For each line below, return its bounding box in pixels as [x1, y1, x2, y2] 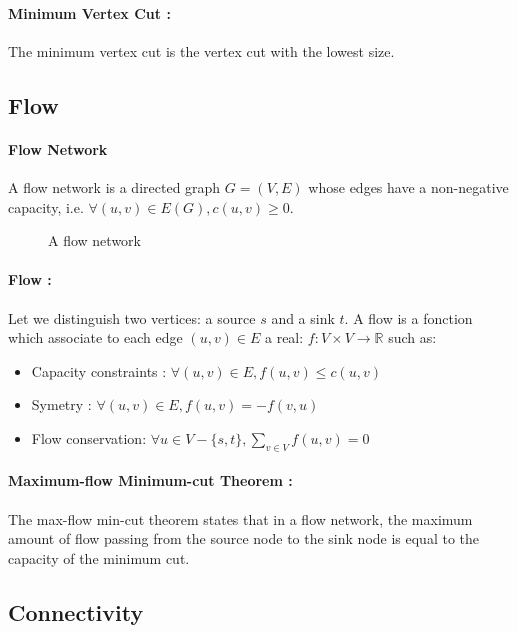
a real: [265, 327, 304, 348]
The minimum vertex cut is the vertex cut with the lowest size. [8, 40, 395, 61]
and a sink [271, 307, 335, 328]
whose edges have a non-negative [308, 176, 509, 197]
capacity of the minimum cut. [8, 547, 190, 568]
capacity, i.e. [8, 196, 84, 217]
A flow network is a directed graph [8, 176, 221, 197]
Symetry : [31, 394, 92, 415]
